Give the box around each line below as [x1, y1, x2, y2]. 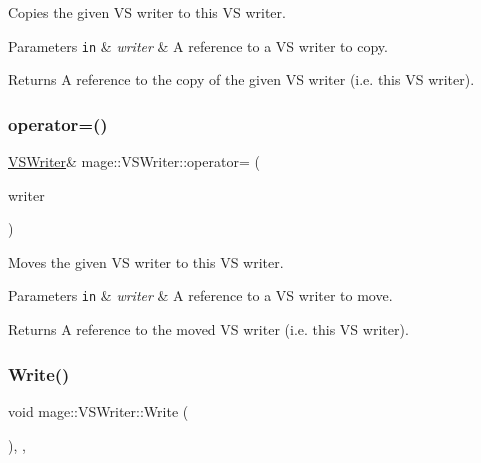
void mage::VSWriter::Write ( [8, 400, 189, 421]
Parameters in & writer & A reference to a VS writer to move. [8, 285, 393, 306]
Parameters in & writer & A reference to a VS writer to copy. [8, 35, 388, 56]
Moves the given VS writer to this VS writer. [8, 251, 284, 272]
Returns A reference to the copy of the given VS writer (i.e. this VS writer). [8, 69, 475, 90]
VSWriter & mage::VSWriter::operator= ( [8, 151, 260, 172]
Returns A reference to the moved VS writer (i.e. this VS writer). [8, 319, 409, 340]
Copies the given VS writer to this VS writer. [8, 2, 286, 22]
